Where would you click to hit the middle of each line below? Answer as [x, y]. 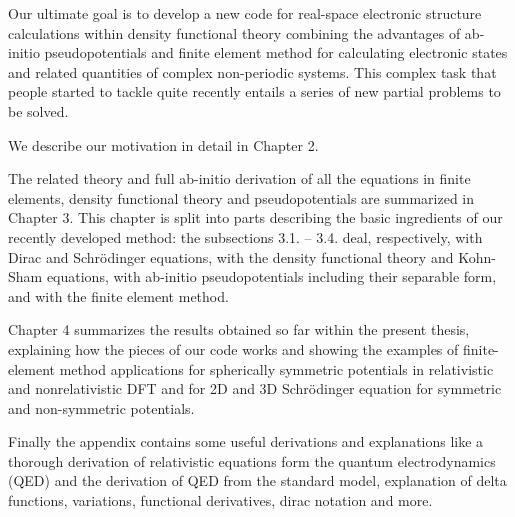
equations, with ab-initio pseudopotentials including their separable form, [271, 276]
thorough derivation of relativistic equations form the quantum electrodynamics [252, 460]
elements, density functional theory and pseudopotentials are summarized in [241, 197]
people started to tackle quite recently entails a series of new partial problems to [254, 91]
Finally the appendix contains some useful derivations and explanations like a [246, 441]
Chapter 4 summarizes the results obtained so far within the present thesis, [239, 329]
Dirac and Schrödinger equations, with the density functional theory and [231, 256]
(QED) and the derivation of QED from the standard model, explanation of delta [257, 480]
